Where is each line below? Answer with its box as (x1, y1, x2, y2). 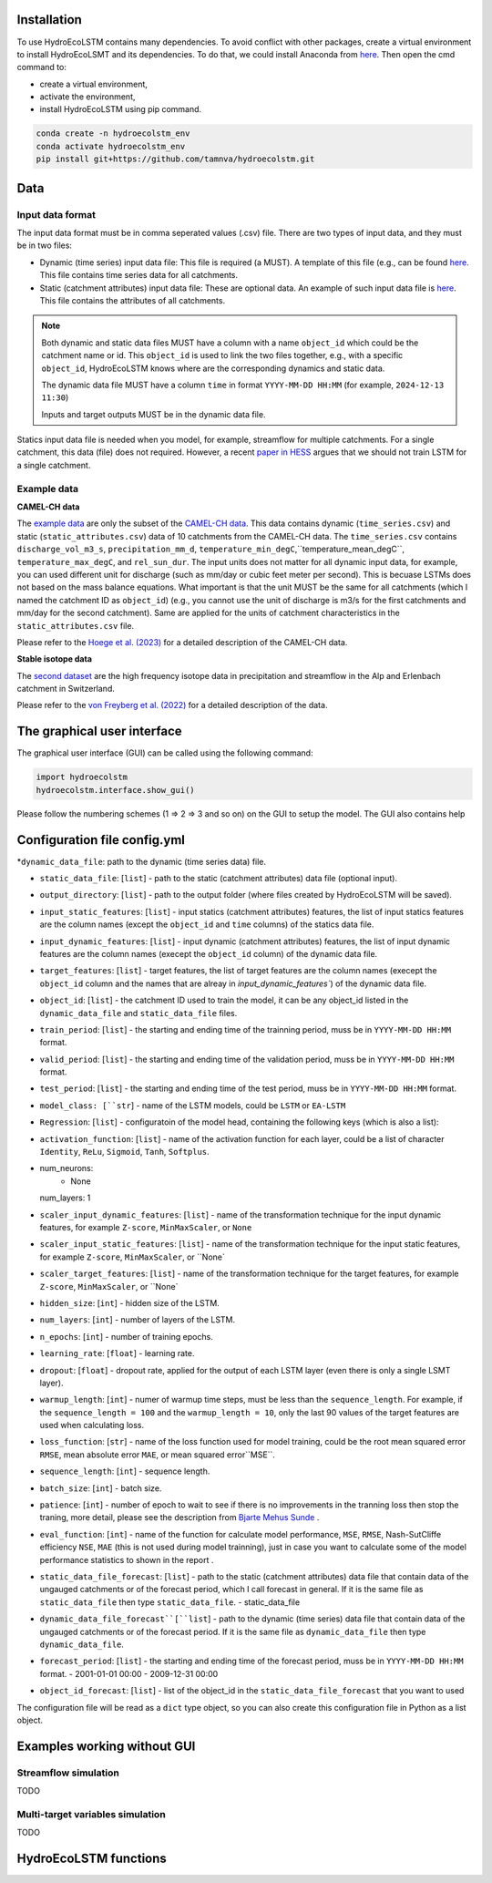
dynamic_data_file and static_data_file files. (39, 1007, 238, 1018)
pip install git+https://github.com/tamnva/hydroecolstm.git (36, 154, 315, 164)
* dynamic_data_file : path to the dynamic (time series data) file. (16, 856, 267, 867)
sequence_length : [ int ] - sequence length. (39, 1466, 210, 1477)
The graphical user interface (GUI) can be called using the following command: (16, 747, 313, 758)
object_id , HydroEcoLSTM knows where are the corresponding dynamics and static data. (41, 363, 385, 374)
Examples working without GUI (16, 1738, 196, 1754)
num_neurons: (39, 1163, 94, 1174)
